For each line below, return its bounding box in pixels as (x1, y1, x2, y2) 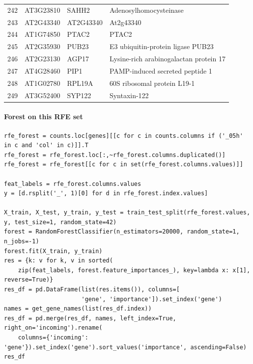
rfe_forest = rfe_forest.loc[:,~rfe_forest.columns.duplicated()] (4, 151, 226, 158)
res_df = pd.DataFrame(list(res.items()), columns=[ (4, 286, 180, 293)
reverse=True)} (4, 276, 54, 284)
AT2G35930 (25, 41, 60, 52)
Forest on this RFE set (4, 111, 83, 122)
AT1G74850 (25, 29, 60, 39)
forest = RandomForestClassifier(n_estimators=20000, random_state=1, (4, 228, 240, 235)
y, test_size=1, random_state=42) (4, 218, 117, 226)
